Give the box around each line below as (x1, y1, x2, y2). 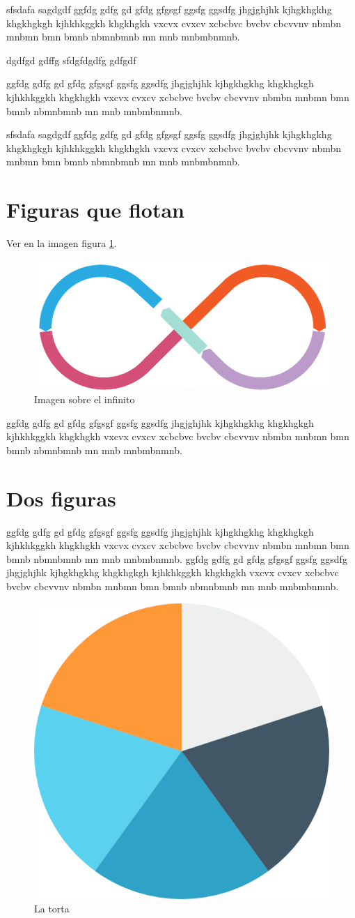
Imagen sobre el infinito (34, 392, 135, 407)
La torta (34, 901, 70, 916)
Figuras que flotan (6, 195, 184, 224)
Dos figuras (6, 483, 116, 512)
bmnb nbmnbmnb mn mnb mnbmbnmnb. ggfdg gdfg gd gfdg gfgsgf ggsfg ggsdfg (6, 551, 347, 566)
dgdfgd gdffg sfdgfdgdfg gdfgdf (6, 52, 136, 67)
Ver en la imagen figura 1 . (6, 236, 117, 250)
